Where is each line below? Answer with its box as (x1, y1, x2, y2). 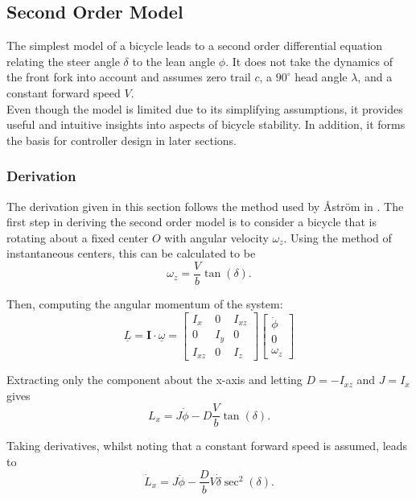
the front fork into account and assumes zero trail (6, 68, 251, 85)
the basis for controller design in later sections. (6, 131, 237, 148)
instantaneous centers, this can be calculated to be (6, 245, 256, 262)
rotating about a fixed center (6, 229, 149, 246)
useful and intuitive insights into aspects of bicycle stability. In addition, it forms (6, 116, 406, 133)
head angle (294, 68, 348, 85)
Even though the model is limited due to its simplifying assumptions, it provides (6, 100, 403, 117)
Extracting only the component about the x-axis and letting (6, 371, 303, 388)
